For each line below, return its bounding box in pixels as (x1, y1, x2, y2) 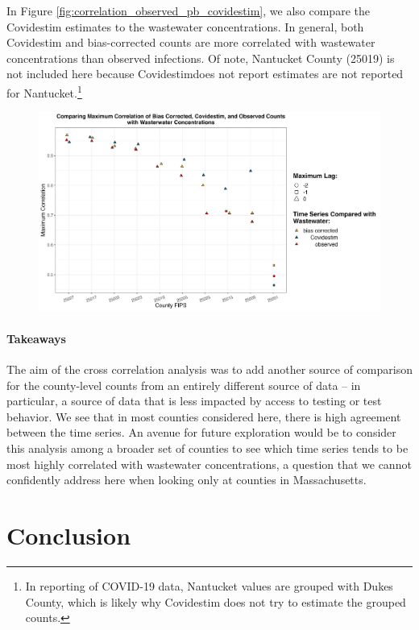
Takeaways (6, 330, 66, 346)
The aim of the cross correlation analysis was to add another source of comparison (6, 361, 413, 378)
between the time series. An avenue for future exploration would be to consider (6, 424, 396, 441)
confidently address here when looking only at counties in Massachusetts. (6, 471, 367, 488)
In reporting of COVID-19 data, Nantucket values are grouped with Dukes (25, 577, 393, 594)
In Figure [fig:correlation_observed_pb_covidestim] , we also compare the (6, 2, 370, 19)
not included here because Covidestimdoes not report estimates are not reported (6, 65, 404, 82)
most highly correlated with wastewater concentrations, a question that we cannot (6, 455, 412, 472)
